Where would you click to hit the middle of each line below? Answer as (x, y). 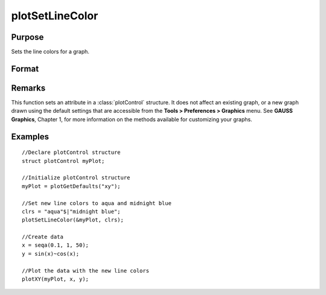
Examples (30, 137)
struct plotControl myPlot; (63, 161)
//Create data (43, 237)
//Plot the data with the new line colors (86, 271)
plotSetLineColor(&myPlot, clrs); (73, 220)
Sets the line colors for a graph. (50, 52)
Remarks (28, 88)
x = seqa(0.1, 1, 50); (56, 245)
